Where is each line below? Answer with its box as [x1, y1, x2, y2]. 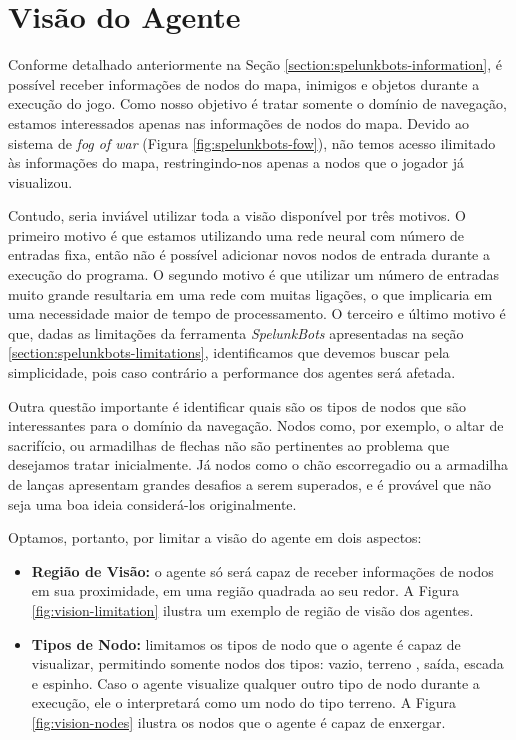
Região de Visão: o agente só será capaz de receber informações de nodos [31, 560, 494, 581]
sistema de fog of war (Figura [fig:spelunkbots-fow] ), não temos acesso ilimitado [8, 132, 496, 153]
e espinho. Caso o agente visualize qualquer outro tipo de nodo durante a [31, 672, 480, 693]
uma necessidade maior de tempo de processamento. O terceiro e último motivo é [8, 303, 506, 324]
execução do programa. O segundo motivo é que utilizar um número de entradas [8, 264, 500, 285]
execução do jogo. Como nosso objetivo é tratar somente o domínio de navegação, [8, 93, 507, 114]
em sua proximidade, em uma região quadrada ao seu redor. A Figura [31, 580, 459, 601]
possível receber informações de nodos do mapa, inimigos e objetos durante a [8, 73, 480, 94]
